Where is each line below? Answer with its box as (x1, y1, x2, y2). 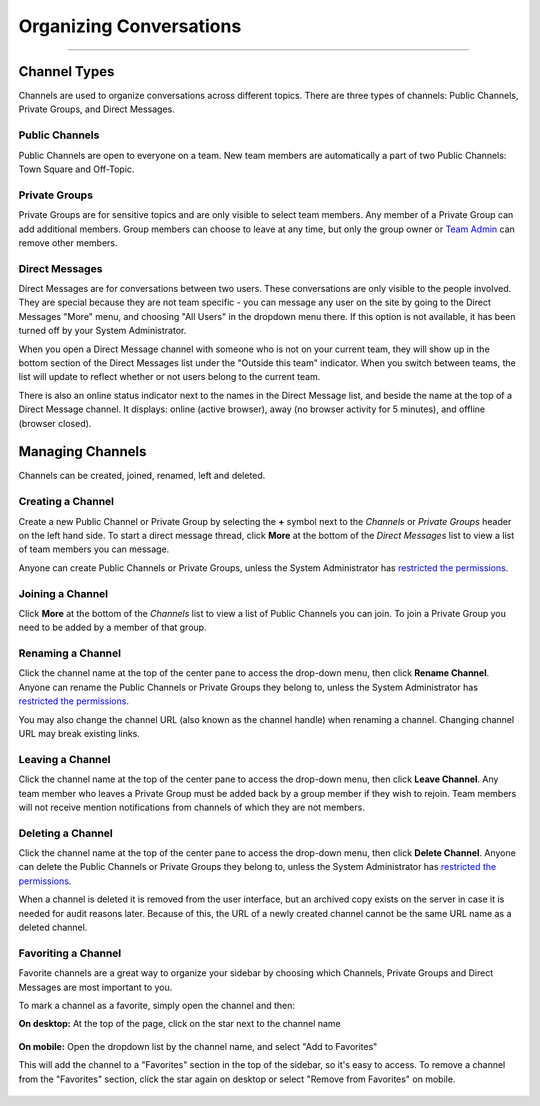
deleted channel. (18, 921, 88, 934)
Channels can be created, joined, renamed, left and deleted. (18, 470, 266, 482)
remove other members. (18, 236, 119, 249)
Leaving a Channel (18, 752, 111, 766)
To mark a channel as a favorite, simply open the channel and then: (18, 999, 295, 1011)
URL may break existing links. (18, 728, 140, 740)
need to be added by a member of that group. (18, 621, 207, 634)
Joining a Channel (18, 586, 109, 600)
